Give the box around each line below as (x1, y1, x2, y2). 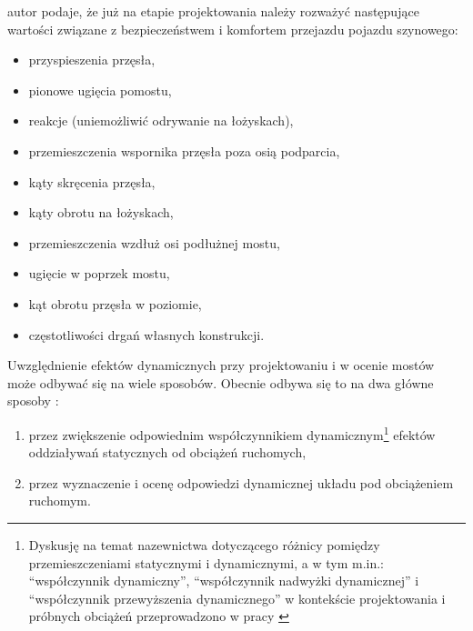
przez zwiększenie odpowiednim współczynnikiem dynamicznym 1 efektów (28, 422, 436, 444)
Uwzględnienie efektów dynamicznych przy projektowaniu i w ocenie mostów (7, 356, 435, 375)
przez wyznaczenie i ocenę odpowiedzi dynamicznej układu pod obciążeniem (28, 473, 454, 492)
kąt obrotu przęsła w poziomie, (28, 294, 202, 313)
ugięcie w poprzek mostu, (28, 264, 170, 283)
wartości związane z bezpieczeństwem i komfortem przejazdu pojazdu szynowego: (7, 19, 458, 38)
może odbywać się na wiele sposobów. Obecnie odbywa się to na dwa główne (7, 373, 434, 392)
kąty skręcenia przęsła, (28, 172, 156, 191)
